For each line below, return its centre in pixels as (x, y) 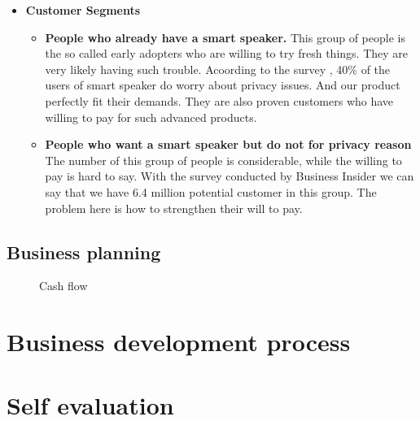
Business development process (179, 342)
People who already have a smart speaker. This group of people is (225, 37)
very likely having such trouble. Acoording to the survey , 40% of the (218, 69)
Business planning (84, 252)
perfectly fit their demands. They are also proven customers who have (219, 100)
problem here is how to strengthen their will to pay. (174, 208)
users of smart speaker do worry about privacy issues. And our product (223, 85)
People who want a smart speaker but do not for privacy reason (228, 144)
